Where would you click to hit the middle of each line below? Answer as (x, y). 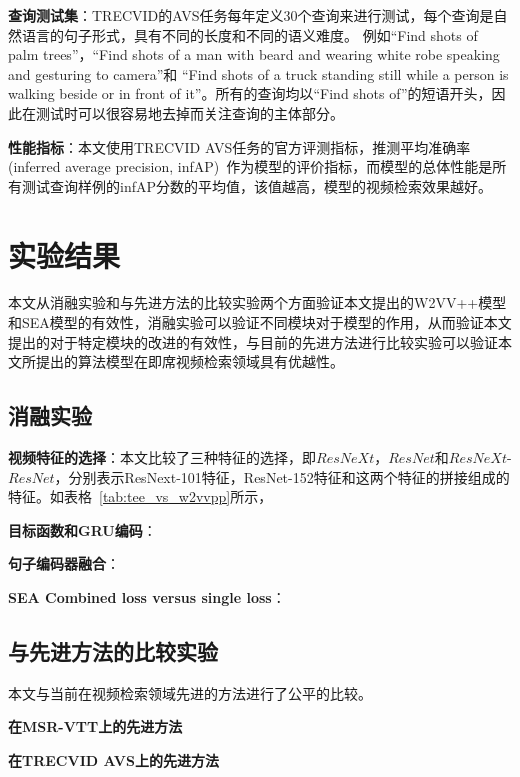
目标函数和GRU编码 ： (82, 529)
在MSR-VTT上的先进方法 (95, 726)
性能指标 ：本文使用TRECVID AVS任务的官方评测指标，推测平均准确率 (239, 146)
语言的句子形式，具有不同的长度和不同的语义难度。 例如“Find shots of (249, 34)
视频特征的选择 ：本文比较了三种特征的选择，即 (162, 457)
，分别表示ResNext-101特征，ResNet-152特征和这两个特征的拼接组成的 (282, 476)
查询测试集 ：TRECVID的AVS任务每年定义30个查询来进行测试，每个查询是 (251, 15)
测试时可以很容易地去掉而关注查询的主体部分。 (189, 112)
